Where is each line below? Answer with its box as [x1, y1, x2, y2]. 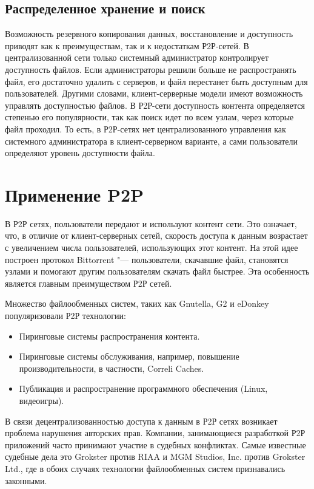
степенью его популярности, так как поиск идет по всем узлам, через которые [5, 111, 294, 123]
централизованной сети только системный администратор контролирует [5, 51, 269, 64]
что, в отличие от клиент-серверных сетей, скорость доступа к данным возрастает [5, 229, 308, 242]
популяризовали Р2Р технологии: [5, 309, 126, 322]
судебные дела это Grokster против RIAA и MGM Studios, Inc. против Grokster [5, 450, 306, 463]
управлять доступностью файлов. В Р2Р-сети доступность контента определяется [5, 98, 305, 111]
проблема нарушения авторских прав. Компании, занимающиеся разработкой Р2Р [5, 426, 306, 439]
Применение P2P [5, 182, 144, 207]
